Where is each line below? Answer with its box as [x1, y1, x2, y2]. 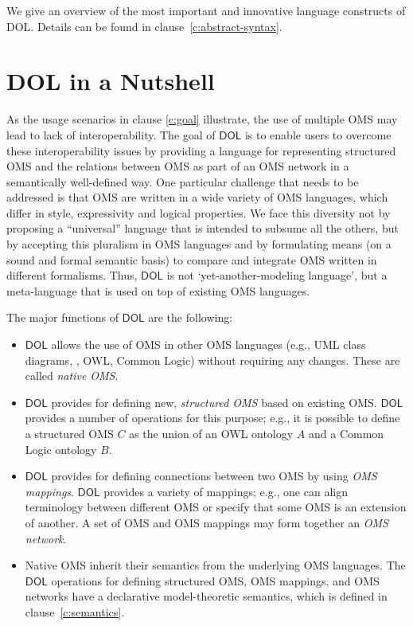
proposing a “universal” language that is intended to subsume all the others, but [6, 220, 399, 237]
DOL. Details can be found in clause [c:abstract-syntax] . [6, 18, 282, 34]
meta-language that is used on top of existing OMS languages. [6, 282, 310, 299]
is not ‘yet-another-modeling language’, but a [166, 267, 388, 284]
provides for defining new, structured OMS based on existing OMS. [51, 393, 377, 410]
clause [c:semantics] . [25, 603, 125, 620]
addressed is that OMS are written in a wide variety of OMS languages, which [6, 189, 388, 205]
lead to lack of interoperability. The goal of [6, 126, 216, 143]
